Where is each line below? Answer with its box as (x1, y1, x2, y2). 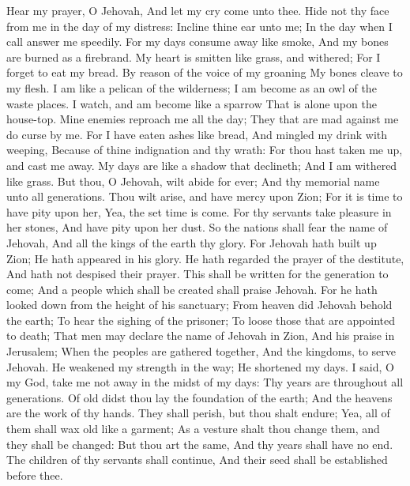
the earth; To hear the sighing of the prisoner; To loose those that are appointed (6, 311, 396, 328)
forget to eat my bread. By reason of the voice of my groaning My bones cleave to (6, 64, 403, 81)
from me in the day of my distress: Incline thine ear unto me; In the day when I (6, 17, 393, 34)
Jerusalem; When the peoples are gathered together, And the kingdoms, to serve (6, 343, 397, 360)
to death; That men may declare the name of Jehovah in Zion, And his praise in (6, 327, 395, 344)
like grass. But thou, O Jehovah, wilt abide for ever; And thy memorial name (6, 172, 380, 189)
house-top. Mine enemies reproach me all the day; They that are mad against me (6, 111, 399, 127)
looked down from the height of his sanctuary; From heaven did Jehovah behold (6, 296, 393, 313)
